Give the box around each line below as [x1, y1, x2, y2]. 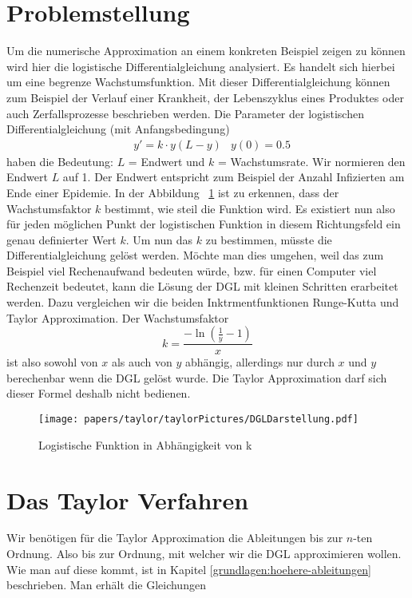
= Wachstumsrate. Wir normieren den [218, 152, 406, 169]
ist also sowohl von [6, 354, 98, 370]
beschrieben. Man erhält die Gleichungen [6, 576, 206, 593]
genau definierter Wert [6, 231, 117, 248]
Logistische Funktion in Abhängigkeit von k [38, 436, 252, 453]
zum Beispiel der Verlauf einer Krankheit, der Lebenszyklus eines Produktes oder [6, 89, 404, 105]
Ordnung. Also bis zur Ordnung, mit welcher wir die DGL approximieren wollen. [6, 545, 402, 562]
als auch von [111, 354, 172, 370]
